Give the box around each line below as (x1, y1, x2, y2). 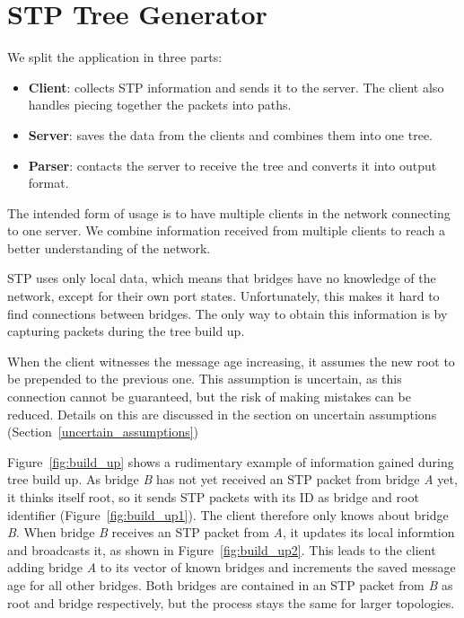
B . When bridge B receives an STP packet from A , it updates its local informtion (7, 523, 455, 542)
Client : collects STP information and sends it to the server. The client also (28, 77, 444, 96)
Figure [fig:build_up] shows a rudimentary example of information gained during (7, 452, 454, 471)
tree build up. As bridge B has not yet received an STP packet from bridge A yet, (7, 470, 458, 489)
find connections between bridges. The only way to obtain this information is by (7, 304, 448, 322)
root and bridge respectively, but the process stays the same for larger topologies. (7, 593, 455, 612)
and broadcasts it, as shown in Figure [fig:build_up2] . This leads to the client (7, 540, 436, 559)
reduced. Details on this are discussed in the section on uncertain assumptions (7, 404, 437, 423)
